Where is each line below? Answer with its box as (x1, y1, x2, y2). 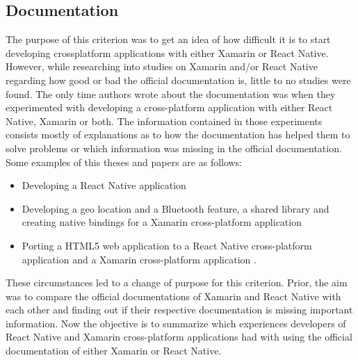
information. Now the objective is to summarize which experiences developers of (6, 316, 346, 330)
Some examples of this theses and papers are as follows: (6, 154, 243, 169)
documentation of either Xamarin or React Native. (6, 343, 222, 358)
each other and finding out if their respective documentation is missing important (6, 302, 353, 317)
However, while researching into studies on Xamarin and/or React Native (6, 59, 318, 74)
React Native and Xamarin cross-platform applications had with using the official (6, 329, 352, 344)
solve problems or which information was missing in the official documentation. (6, 140, 342, 155)
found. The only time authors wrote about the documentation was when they (6, 86, 336, 101)
